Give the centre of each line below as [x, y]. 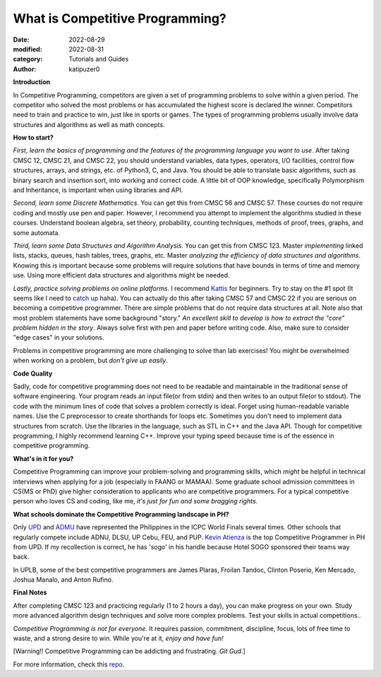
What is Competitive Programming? [120, 18]
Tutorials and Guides [99, 59]
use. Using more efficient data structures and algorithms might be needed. [121, 275]
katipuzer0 [84, 69]
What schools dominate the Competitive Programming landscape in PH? [121, 514]
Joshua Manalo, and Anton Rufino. [63, 580]
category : [28, 59]
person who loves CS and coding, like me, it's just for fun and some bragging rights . [135, 501]
